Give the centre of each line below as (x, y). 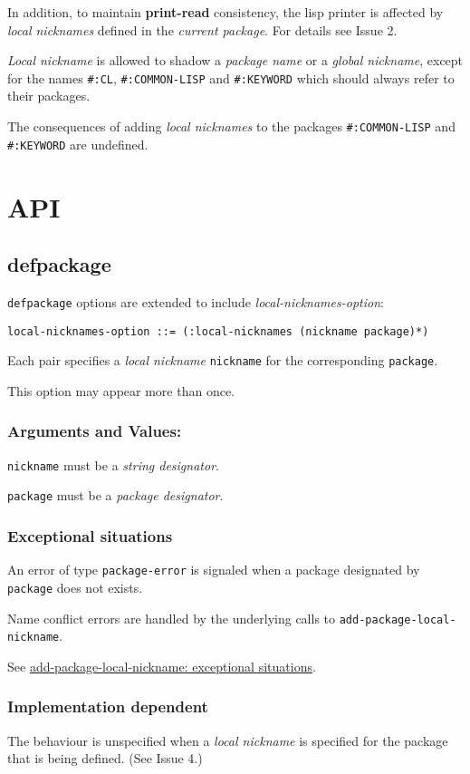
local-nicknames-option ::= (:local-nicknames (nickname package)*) (218, 331)
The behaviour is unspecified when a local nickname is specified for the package (228, 740)
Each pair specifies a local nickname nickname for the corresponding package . (223, 360)
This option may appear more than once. (121, 390)
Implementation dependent (108, 706)
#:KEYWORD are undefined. (78, 144)
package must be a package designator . (115, 495)
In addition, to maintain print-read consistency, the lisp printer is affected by (225, 12)
